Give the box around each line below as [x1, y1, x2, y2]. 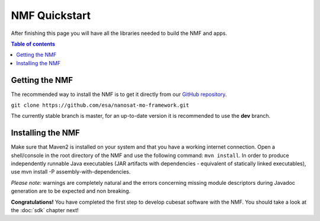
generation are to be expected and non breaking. [11, 187, 130, 195]
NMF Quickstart [11, 9, 91, 22]
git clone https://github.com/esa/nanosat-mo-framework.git [11, 102, 190, 109]
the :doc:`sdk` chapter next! [11, 207, 79, 214]
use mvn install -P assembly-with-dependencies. [11, 168, 131, 175]
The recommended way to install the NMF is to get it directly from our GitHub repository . [11, 91, 228, 98]
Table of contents [11, 40, 56, 47]
